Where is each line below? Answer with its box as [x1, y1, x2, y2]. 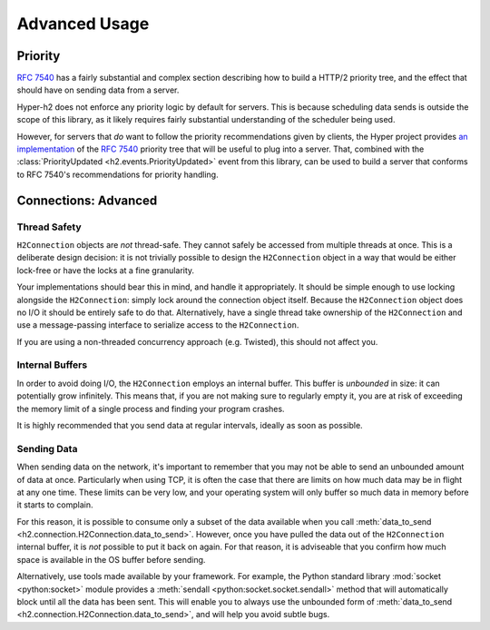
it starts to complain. [16, 499, 94, 510]
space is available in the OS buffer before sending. [16, 554, 206, 565]
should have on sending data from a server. [16, 84, 180, 95]
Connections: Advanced [16, 192, 158, 208]
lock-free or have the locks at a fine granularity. [16, 264, 195, 276]
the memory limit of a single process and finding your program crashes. [16, 403, 285, 414]
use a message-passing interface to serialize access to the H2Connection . [16, 320, 299, 330]
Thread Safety [16, 221, 82, 233]
